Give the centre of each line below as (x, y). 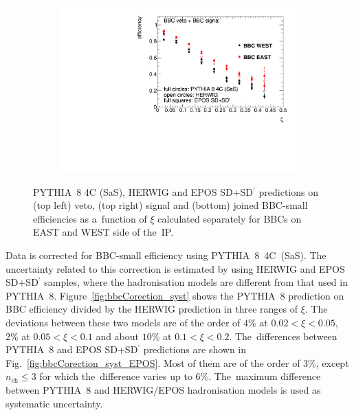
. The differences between (283, 336)
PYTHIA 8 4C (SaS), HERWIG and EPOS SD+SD (143, 191)
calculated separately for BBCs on (230, 218)
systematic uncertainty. (54, 403)
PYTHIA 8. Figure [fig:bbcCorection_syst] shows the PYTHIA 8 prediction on (175, 295)
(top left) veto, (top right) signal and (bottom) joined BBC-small (170, 205)
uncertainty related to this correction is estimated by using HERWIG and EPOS (175, 268)
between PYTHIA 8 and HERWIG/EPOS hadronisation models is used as (163, 390)
